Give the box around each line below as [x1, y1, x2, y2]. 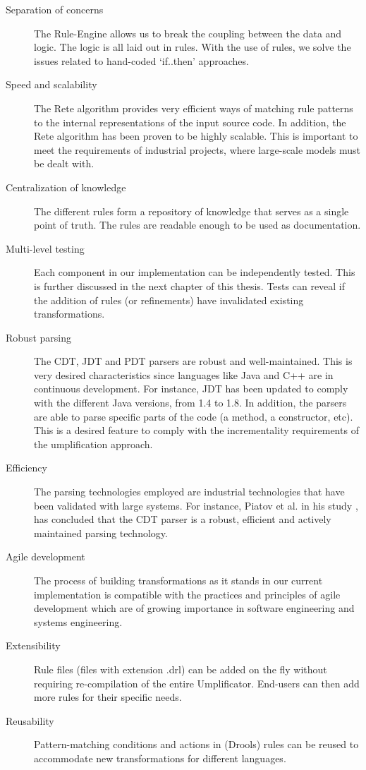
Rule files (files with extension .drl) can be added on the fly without [34, 661, 327, 676]
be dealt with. [34, 156, 94, 171]
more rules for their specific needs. [34, 690, 182, 704]
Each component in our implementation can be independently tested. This [34, 265, 355, 279]
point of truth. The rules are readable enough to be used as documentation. [34, 217, 361, 232]
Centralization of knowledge [6, 179, 126, 194]
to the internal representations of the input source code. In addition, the [34, 114, 346, 129]
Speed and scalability [6, 77, 97, 92]
